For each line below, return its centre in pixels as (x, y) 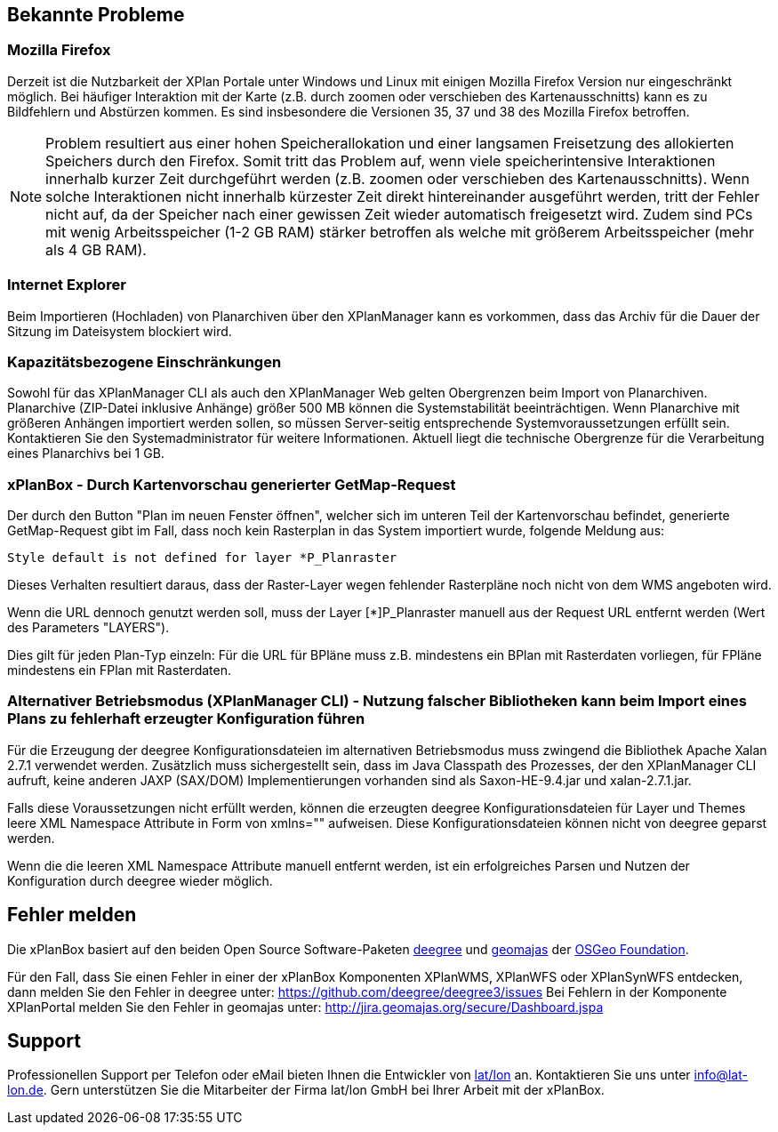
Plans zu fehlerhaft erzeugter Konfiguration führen (186, 719)
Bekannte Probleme (96, 15)
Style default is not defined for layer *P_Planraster (202, 558)
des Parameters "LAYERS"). (88, 628)
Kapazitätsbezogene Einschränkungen (144, 361)
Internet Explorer (67, 285)
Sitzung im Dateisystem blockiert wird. (120, 331)
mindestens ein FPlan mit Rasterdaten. (120, 670)
